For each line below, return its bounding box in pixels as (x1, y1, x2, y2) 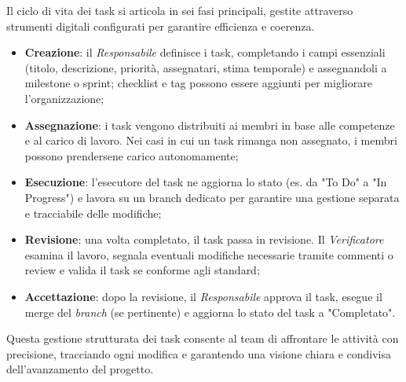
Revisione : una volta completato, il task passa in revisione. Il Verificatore (24, 231, 384, 248)
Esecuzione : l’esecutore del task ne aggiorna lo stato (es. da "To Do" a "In (24, 174, 387, 190)
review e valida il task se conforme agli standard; (24, 262, 260, 278)
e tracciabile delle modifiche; (24, 204, 162, 221)
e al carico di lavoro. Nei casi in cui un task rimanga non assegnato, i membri (24, 132, 397, 149)
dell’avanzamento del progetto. (6, 361, 154, 377)
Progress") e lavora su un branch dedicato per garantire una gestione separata (24, 189, 400, 205)
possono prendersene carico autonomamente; (24, 147, 239, 163)
